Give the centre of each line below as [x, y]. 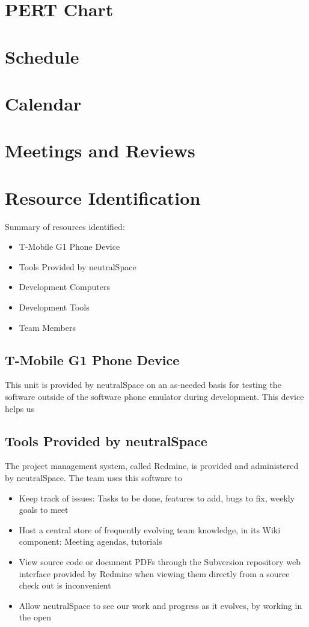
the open [35, 617]
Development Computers [64, 287]
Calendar [43, 103]
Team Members [47, 327]
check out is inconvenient [65, 585]
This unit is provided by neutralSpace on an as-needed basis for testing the [143, 385]
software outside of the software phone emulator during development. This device [154, 396]
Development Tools [54, 307]
